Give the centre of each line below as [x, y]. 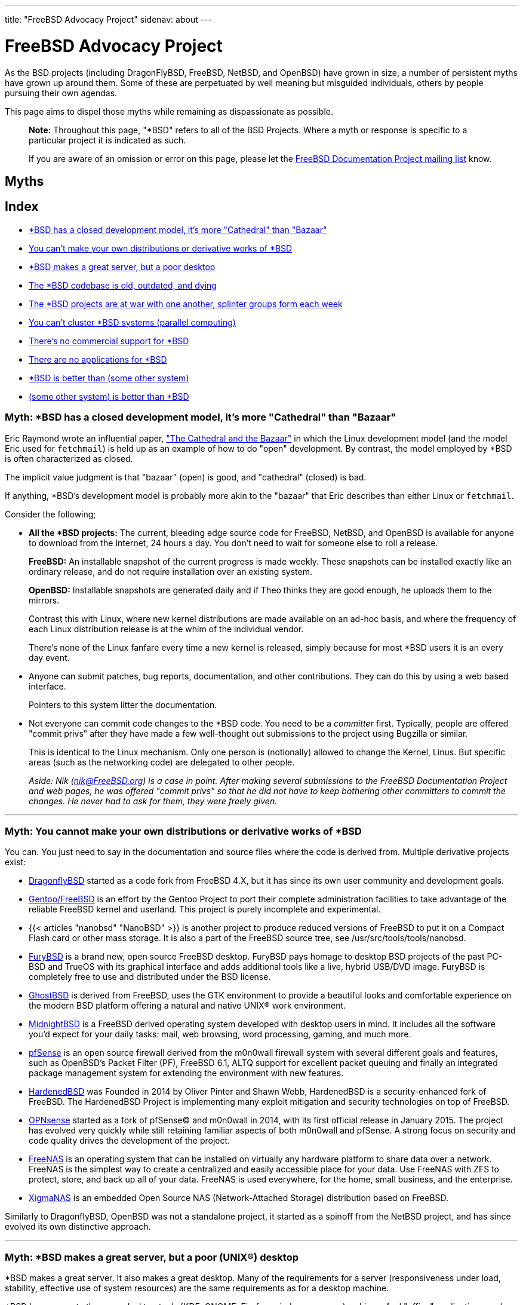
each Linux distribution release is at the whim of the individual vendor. [166, 629]
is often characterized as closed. [69, 458]
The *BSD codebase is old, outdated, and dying [123, 285]
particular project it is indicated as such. [107, 140]
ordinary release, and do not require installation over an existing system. [170, 571]
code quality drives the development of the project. [130, 1141]
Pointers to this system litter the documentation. [123, 704]
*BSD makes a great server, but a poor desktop [122, 266]
